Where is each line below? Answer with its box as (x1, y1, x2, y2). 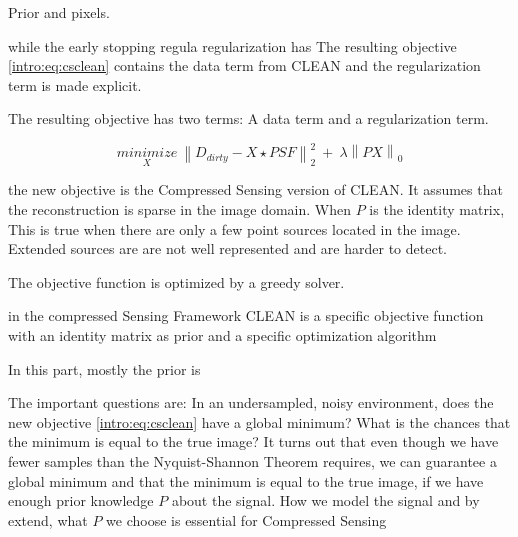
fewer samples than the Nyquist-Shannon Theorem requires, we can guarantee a (8, 451, 497, 471)
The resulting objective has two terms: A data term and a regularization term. (8, 108, 489, 129)
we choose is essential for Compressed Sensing (106, 509, 387, 530)
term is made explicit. (8, 74, 142, 95)
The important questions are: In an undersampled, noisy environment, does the (8, 392, 494, 413)
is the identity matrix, (369, 199, 505, 220)
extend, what (8, 509, 88, 530)
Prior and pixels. (8, 2, 110, 22)
